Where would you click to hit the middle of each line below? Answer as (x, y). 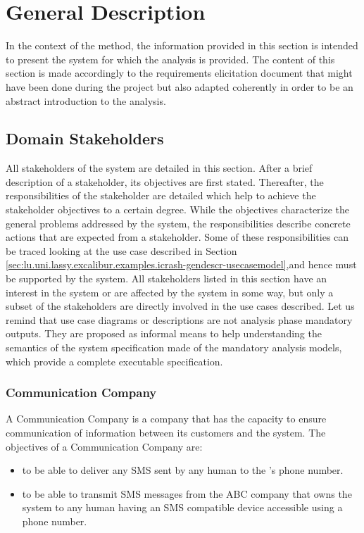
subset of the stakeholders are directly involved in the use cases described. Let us (180, 306)
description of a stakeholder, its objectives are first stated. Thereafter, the (165, 181)
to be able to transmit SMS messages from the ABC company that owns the (187, 493)
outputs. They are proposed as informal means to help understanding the (164, 333)
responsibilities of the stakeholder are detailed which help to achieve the (161, 195)
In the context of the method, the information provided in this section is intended (182, 45)
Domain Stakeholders (85, 138)
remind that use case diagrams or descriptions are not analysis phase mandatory (179, 319)
